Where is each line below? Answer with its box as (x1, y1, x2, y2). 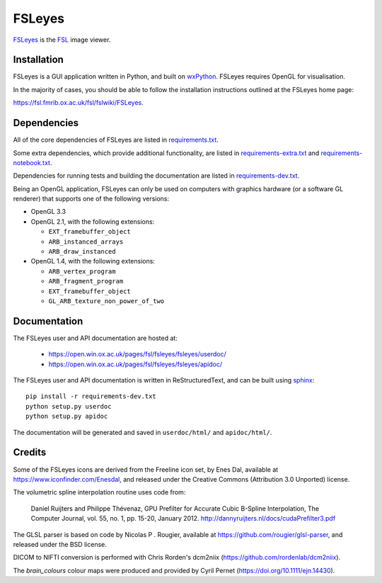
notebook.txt (13, 158, 51, 166)
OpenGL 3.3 (30, 208, 66, 216)
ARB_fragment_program (48, 277, 124, 285)
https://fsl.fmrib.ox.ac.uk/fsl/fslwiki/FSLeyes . (13, 98, 144, 107)
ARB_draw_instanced (48, 248, 116, 256)
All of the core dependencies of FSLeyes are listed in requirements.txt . (13, 135, 219, 145)
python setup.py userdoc (25, 402, 112, 410)
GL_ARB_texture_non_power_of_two (48, 298, 165, 305)
